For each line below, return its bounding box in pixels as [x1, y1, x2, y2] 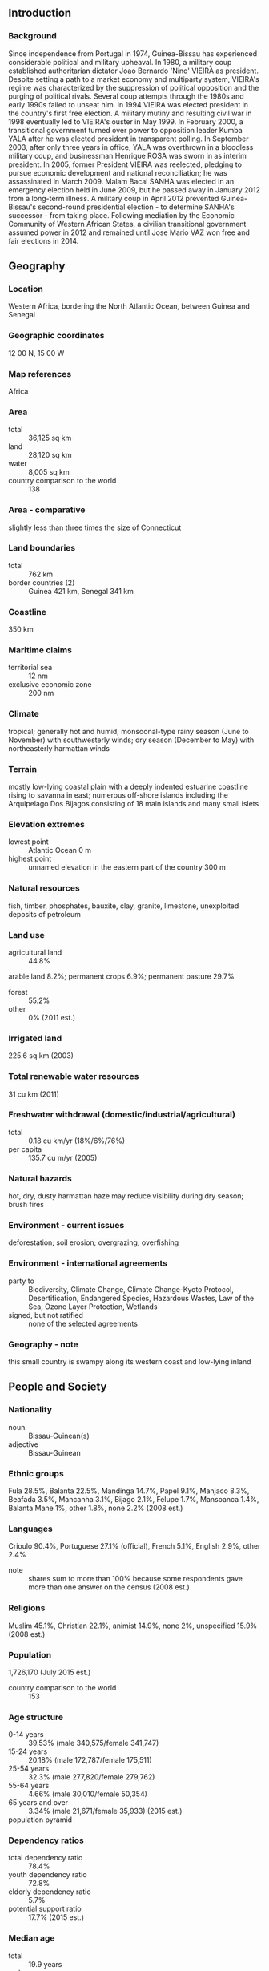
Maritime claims [8, 644, 72, 656]
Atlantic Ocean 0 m [28, 846, 92, 855]
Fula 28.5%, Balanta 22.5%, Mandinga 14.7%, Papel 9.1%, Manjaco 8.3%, [8, 1486, 250, 1496]
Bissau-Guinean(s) [28, 1431, 90, 1440]
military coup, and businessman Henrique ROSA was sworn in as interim [8, 151, 247, 160]
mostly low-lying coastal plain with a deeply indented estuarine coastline [8, 782, 248, 792]
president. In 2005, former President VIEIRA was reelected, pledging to [8, 160, 243, 169]
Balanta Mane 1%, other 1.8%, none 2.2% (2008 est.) [8, 1503, 183, 1513]
